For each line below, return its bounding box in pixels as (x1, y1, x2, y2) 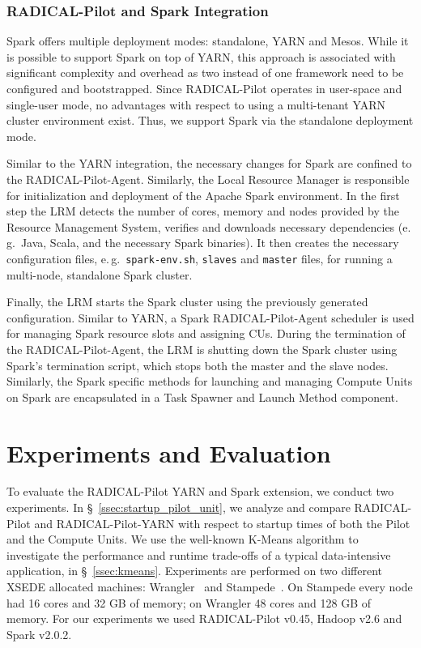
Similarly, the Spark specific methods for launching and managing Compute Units (6, 373, 413, 390)
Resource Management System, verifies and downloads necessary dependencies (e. (6, 218, 411, 235)
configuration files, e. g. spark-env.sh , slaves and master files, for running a (6, 249, 393, 266)
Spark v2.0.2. (6, 625, 72, 642)
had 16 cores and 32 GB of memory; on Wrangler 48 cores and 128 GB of (6, 594, 372, 611)
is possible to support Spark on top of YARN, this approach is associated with (6, 48, 396, 65)
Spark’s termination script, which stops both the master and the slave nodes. (6, 356, 389, 373)
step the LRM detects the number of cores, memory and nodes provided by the (6, 202, 399, 220)
